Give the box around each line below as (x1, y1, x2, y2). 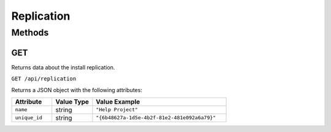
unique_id (15, 114, 43, 121)
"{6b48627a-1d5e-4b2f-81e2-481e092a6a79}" (96, 114, 216, 121)
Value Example (96, 97, 140, 106)
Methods (11, 27, 49, 38)
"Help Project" (96, 106, 138, 113)
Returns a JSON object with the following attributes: (11, 86, 142, 93)
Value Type (55, 97, 89, 106)
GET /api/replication (11, 76, 77, 82)
